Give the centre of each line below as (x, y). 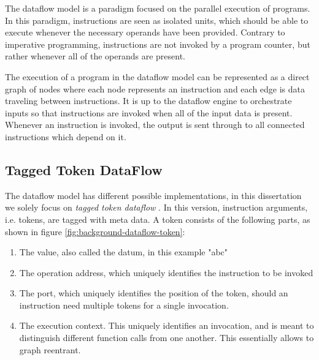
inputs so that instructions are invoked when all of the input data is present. (149, 112)
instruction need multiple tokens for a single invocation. (124, 305)
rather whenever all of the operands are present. (95, 56)
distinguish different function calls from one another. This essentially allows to (167, 338)
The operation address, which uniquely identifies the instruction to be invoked (166, 272)
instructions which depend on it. (66, 136)
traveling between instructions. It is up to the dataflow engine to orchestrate (148, 101)
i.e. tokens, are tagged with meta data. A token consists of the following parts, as (158, 219)
